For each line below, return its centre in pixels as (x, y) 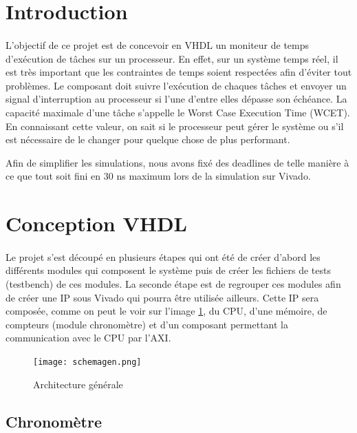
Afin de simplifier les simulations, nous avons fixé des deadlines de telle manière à (177, 162)
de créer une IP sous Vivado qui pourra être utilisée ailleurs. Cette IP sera (162, 297)
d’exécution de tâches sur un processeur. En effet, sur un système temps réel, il (172, 58)
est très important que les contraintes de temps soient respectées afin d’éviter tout (179, 72)
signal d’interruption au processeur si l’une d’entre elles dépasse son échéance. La (176, 99)
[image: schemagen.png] (87, 362)
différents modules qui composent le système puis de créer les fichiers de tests (168, 270)
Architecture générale (78, 384)
